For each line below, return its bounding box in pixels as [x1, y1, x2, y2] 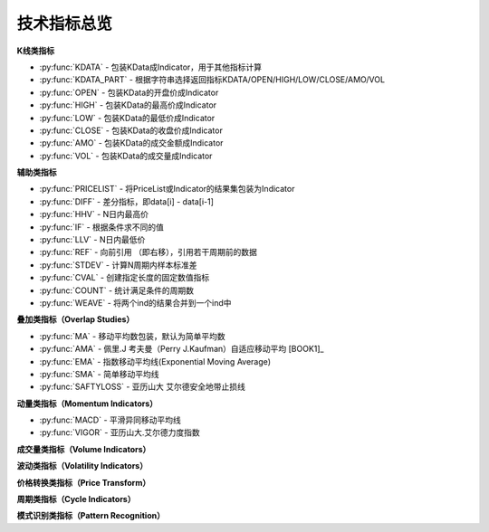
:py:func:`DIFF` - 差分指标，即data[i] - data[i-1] [39, 195, 215, 207]
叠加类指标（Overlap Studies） [16, 314, 135, 325]
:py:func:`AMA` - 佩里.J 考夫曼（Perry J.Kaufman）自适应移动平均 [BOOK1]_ [39, 344, 324, 355]
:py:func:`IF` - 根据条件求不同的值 [39, 222, 165, 233]
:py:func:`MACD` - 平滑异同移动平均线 [39, 414, 181, 425]
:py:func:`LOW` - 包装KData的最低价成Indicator [39, 112, 216, 123]
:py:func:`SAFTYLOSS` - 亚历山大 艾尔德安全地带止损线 [39, 381, 246, 393]
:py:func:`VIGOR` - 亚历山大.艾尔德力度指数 [39, 427, 200, 438]
